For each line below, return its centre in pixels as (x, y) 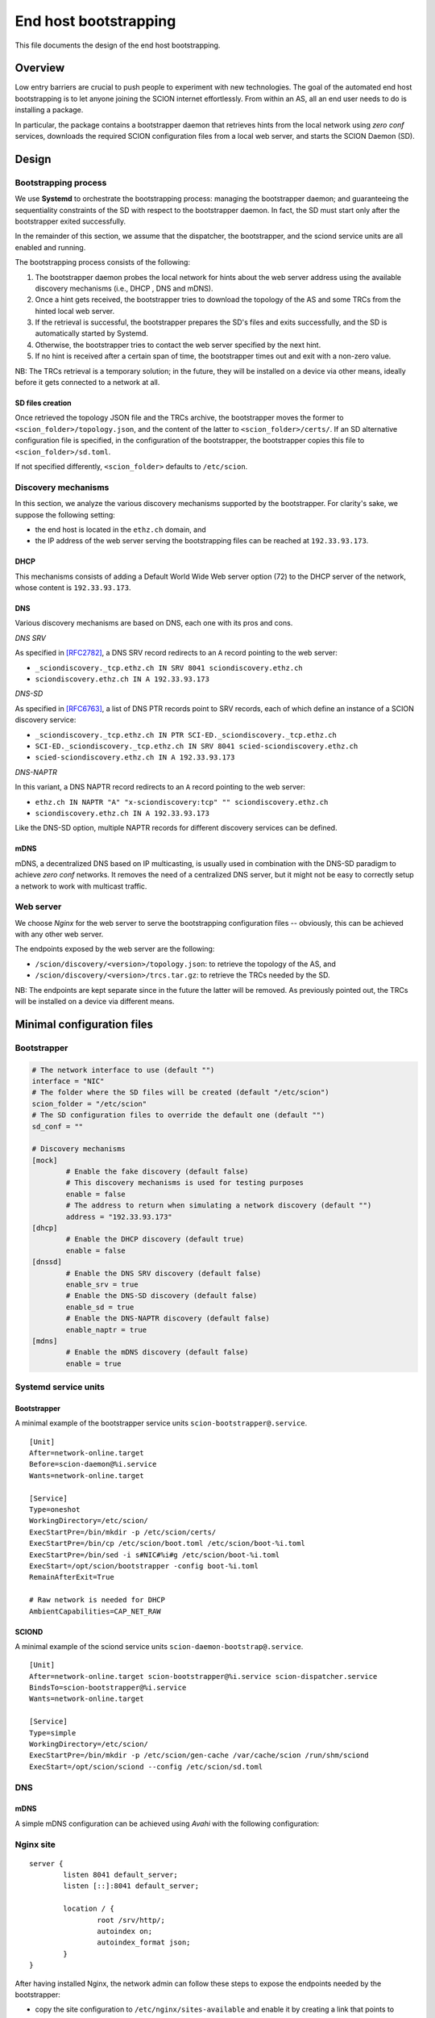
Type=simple (53, 1733)
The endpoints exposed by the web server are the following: (115, 949)
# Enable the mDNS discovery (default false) (157, 1352)
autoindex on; (125, 1932)
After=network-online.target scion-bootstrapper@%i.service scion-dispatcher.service (203, 1676)
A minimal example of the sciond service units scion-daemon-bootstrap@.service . (159, 1646)
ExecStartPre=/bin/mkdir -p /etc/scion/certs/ (123, 1532)
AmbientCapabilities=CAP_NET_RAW (95, 1611)
